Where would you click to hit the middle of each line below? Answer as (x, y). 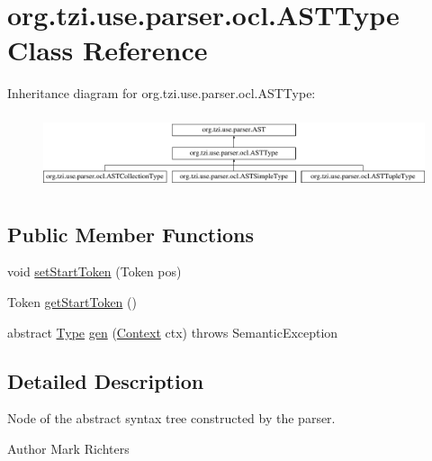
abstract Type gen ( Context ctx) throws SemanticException (173, 332)
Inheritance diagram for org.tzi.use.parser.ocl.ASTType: (162, 93)
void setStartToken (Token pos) (94, 271)
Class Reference (108, 50)
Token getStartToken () (72, 301)
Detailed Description (106, 380)
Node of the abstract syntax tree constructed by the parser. (171, 418)
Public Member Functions (130, 234)
